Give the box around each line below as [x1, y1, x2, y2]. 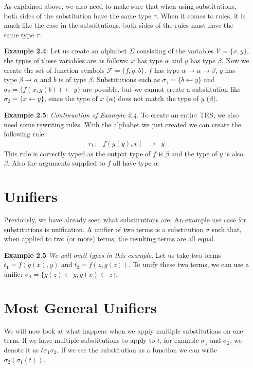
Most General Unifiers [4, 297, 157, 317]
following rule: [4, 129, 46, 139]
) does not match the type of [113, 93, 199, 103]
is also [225, 148, 244, 158]
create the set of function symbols [4, 65, 105, 75]
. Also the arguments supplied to [7, 158, 106, 168]
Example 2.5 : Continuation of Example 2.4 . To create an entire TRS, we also [4, 109, 239, 119]
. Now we [221, 55, 249, 65]
